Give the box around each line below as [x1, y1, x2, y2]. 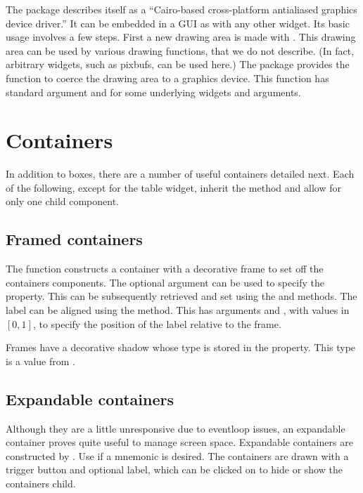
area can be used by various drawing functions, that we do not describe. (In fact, [6, 43, 355, 58]
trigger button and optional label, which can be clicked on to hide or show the [6, 462, 343, 477]
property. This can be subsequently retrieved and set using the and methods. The [6, 289, 357, 303]
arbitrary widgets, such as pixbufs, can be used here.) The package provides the [6, 57, 350, 72]
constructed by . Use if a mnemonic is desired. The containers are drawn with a [6, 448, 349, 463]
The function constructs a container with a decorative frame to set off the [6, 261, 324, 276]
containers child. [6, 476, 76, 490]
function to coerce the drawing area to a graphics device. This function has [6, 70, 329, 85]
